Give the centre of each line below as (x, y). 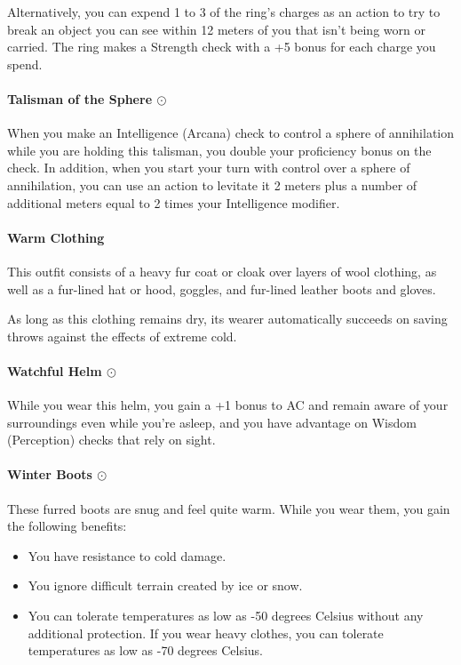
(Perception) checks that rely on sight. (111, 440)
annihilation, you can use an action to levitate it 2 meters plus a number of (212, 184)
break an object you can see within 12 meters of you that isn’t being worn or (216, 29)
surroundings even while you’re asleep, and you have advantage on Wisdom (212, 422)
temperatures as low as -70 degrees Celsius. (145, 650)
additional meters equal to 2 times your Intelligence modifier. (174, 202)
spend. (25, 64)
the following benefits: (67, 526)
